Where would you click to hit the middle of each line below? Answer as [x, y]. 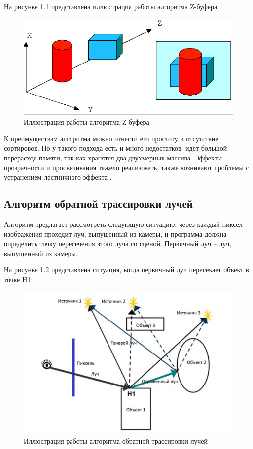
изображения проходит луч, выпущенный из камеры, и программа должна [115, 234]
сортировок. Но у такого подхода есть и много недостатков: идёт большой [116, 148]
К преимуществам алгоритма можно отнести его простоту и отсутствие [111, 138]
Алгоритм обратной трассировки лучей [98, 204]
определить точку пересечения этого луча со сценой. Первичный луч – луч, [118, 243]
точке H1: [18, 279]
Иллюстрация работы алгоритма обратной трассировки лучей [116, 440]
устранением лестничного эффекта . [58, 177]
